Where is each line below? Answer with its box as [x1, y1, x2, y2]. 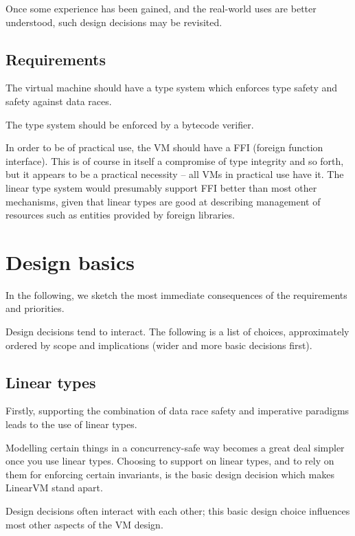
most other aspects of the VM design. [5, 517, 163, 531]
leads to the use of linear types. [5, 417, 137, 432]
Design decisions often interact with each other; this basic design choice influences [5, 504, 350, 517]
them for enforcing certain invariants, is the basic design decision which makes [5, 467, 334, 481]
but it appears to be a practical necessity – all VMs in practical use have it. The [5, 167, 344, 181]
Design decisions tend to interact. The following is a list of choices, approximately [5, 324, 350, 339]
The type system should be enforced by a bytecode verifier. [5, 117, 254, 131]
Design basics [5, 247, 135, 276]
